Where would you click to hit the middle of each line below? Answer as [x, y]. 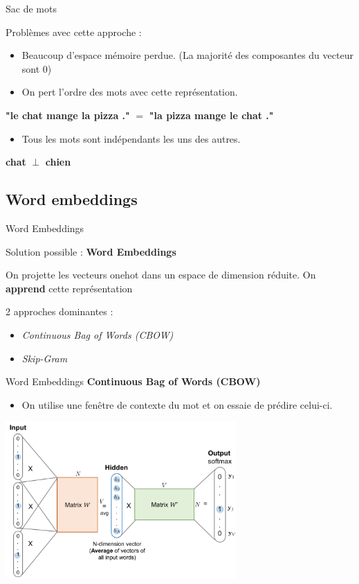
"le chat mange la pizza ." [68, 115]
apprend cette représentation [69, 288]
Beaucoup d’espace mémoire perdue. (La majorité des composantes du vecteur [187, 55]
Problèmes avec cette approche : [74, 32]
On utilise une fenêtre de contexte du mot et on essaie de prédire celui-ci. [177, 404]
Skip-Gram [45, 358]
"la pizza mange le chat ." [211, 115]
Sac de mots [31, 8]
